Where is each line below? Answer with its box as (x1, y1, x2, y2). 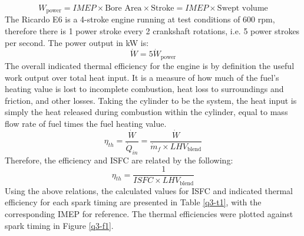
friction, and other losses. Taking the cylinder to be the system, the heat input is (5, 94, 297, 106)
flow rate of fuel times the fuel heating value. (5, 117, 167, 129)
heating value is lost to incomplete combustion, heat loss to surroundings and (5, 83, 284, 95)
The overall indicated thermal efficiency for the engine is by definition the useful (5, 59, 295, 71)
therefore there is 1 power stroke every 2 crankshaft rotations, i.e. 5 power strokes (5, 25, 300, 37)
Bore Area (105, 4, 142, 12)
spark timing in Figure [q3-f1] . (5, 219, 114, 231)
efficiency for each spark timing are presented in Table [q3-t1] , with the (5, 196, 262, 208)
